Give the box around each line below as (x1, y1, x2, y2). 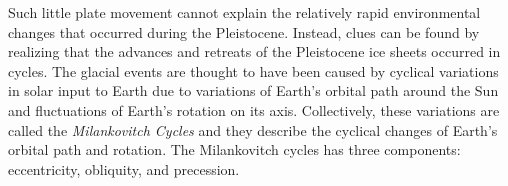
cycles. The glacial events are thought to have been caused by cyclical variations (8, 60, 499, 81)
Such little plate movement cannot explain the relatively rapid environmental (8, 2, 481, 22)
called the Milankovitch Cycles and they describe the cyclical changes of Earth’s (8, 119, 498, 140)
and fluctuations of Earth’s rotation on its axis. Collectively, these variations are (8, 99, 500, 120)
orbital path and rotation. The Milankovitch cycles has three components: (8, 139, 461, 160)
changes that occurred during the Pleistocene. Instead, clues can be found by (8, 21, 480, 42)
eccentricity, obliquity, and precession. (8, 158, 240, 179)
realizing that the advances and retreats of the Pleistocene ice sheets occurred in (8, 41, 501, 62)
